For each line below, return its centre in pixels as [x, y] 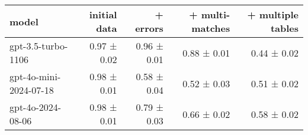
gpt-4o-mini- [35, 76]
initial [103, 14]
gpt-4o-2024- [36, 107]
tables [284, 28]
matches [211, 28]
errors [149, 28]
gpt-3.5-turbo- [39, 46]
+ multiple [273, 14]
